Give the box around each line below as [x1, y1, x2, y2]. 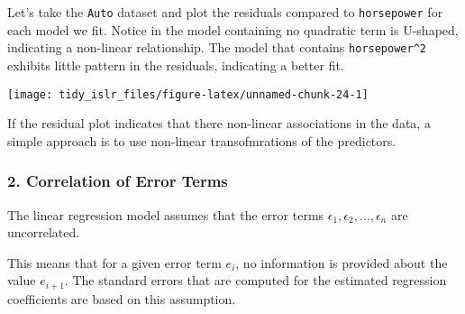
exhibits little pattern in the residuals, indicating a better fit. [7, 55, 344, 74]
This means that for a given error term [7, 253, 222, 272]
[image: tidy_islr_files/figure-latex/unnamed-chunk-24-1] [7, 88, 369, 101]
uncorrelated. [7, 223, 80, 242]
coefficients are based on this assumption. [7, 289, 236, 308]
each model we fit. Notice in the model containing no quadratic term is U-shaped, [7, 20, 459, 39]
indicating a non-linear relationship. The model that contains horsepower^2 [7, 38, 426, 57]
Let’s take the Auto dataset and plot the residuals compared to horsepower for [7, 3, 443, 21]
